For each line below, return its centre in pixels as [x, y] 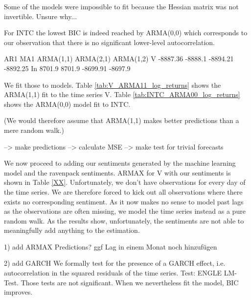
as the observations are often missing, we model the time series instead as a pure [125, 211]
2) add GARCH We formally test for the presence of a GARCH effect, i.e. [115, 263]
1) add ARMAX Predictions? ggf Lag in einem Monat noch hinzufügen [111, 246]
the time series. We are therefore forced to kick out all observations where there [123, 191]
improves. [18, 292]
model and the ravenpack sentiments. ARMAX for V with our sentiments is [117, 172]
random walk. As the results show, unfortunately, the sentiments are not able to [124, 220]
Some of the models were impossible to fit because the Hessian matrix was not [121, 6]
